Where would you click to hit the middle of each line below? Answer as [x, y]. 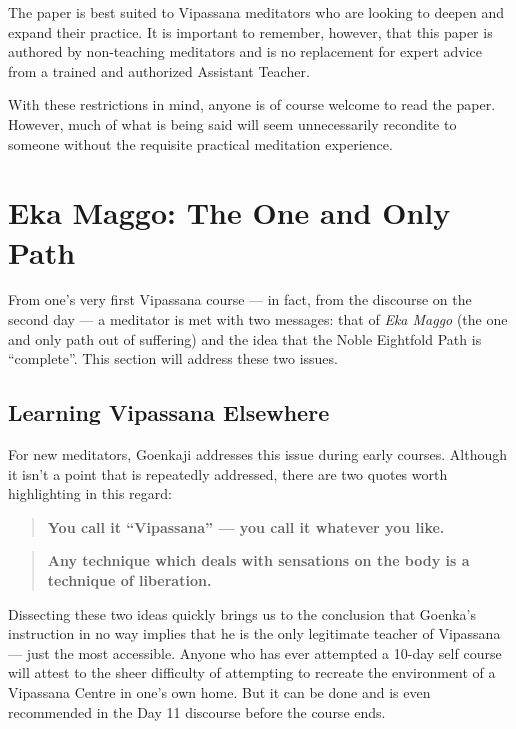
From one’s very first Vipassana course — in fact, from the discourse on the [240, 299]
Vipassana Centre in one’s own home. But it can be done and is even [219, 691]
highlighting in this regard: [90, 493]
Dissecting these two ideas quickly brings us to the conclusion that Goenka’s [242, 613]
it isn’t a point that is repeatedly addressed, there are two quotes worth [228, 473]
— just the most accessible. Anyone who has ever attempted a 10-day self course [255, 652]
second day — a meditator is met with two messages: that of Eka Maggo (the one [258, 319]
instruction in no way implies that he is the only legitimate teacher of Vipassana [254, 633]
